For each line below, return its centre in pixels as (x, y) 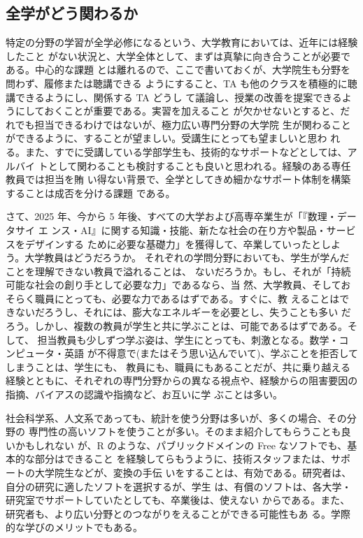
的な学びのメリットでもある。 (74, 527)
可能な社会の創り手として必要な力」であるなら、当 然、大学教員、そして (173, 285)
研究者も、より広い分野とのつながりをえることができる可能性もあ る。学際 (178, 513)
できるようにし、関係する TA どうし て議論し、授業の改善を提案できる (178, 97)
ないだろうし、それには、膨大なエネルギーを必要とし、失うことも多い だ (183, 312)
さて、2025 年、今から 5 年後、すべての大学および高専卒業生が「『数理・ (171, 216)
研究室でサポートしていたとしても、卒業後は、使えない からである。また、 (178, 500)
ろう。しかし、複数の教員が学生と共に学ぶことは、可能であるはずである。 (177, 326)
